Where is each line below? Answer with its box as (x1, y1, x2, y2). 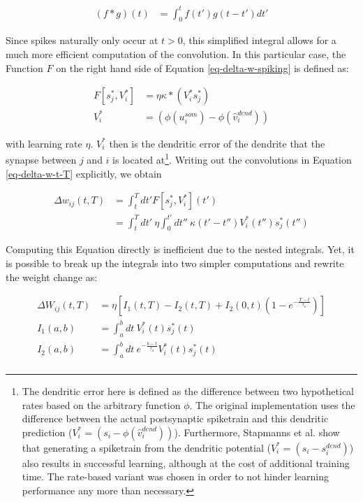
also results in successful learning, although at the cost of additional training (22, 455, 350, 470)
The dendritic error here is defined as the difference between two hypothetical (22, 383, 354, 398)
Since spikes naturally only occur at (6, 33, 158, 48)
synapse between (6, 152, 77, 166)
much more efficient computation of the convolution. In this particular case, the (6, 46, 346, 61)
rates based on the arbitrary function (22, 397, 181, 412)
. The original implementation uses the (189, 397, 355, 412)
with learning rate (6, 136, 82, 150)
